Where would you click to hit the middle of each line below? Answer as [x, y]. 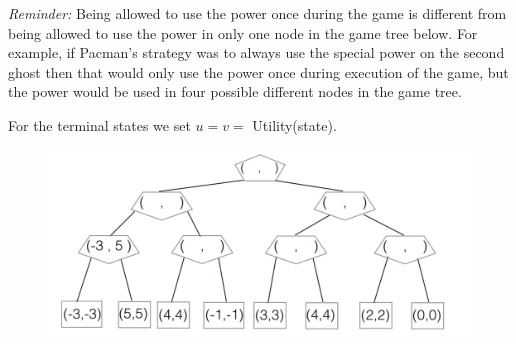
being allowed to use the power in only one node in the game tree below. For [243, 32]
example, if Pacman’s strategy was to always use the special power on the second [256, 52]
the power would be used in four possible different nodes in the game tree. [235, 91]
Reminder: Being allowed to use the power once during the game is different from [257, 13]
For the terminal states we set [99, 124]
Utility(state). [294, 124]
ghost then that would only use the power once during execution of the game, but [258, 71]
